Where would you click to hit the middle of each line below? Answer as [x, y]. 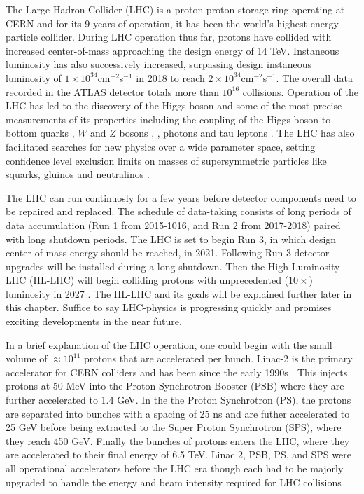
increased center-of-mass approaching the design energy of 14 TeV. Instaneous [173, 50]
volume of [27, 358]
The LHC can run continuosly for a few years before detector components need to [181, 197]
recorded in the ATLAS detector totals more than [112, 91]
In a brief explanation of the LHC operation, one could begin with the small [169, 344]
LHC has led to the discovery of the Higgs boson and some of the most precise [174, 105]
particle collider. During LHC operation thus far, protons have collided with [169, 37]
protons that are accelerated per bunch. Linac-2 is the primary [218, 358]
